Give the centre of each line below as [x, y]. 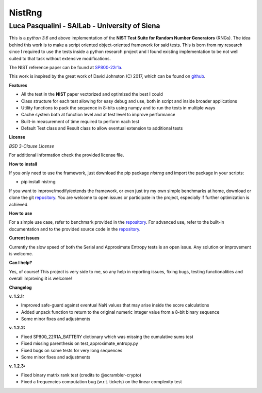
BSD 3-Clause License [32, 146]
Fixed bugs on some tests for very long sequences [72, 350]
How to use [21, 213]
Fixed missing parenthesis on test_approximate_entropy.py [80, 343]
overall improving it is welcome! [41, 278]
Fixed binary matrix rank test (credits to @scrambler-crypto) [81, 375]
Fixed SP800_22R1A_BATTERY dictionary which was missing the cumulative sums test [107, 337]
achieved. [19, 204]
